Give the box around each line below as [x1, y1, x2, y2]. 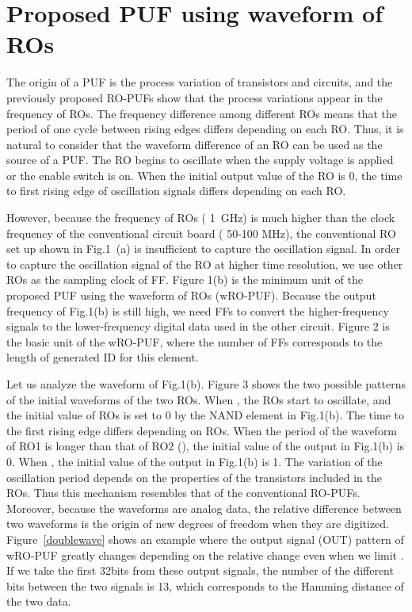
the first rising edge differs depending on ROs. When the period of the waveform [6, 422, 398, 438]
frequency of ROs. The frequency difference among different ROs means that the [6, 105, 398, 121]
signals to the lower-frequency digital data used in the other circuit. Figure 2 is [6, 318, 390, 335]
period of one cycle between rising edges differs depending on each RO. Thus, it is [6, 120, 404, 137]
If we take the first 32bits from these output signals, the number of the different [6, 562, 394, 579]
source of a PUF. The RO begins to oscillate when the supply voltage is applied [6, 151, 394, 168]
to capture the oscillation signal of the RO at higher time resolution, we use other [6, 255, 403, 272]
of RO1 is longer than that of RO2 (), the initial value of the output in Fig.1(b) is [6, 438, 405, 454]
